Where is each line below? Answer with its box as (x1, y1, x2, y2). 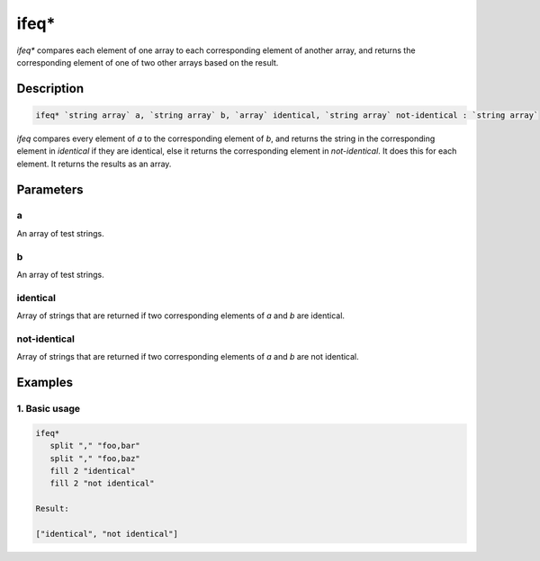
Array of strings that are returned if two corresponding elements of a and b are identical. (16, 310, 346, 321)
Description (16, 81, 85, 96)
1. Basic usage (16, 403, 81, 415)
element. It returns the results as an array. (16, 158, 172, 169)
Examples (16, 375, 74, 390)
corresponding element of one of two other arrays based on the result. (16, 57, 279, 67)
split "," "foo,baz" (49, 453, 141, 463)
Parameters (16, 182, 84, 197)
